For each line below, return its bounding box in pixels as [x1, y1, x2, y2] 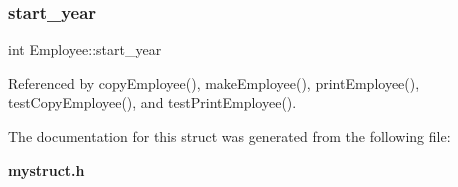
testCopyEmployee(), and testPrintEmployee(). [8, 92, 297, 113]
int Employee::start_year [8, 39, 162, 60]
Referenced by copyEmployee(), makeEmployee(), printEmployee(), [8, 72, 420, 93]
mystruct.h [8, 159, 85, 180]
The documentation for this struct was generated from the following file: [8, 126, 451, 146]
